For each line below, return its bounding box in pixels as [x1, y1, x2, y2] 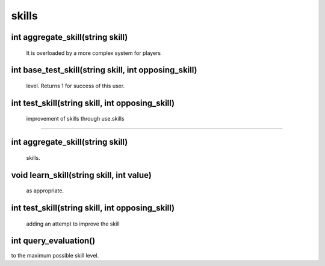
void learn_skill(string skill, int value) [11, 169, 152, 180]
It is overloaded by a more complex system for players [26, 49, 161, 57]
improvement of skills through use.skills [26, 115, 125, 122]
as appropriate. [26, 187, 64, 194]
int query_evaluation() [11, 236, 96, 246]
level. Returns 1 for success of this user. [26, 82, 125, 89]
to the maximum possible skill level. [11, 252, 99, 259]
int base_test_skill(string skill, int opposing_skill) [11, 65, 197, 75]
